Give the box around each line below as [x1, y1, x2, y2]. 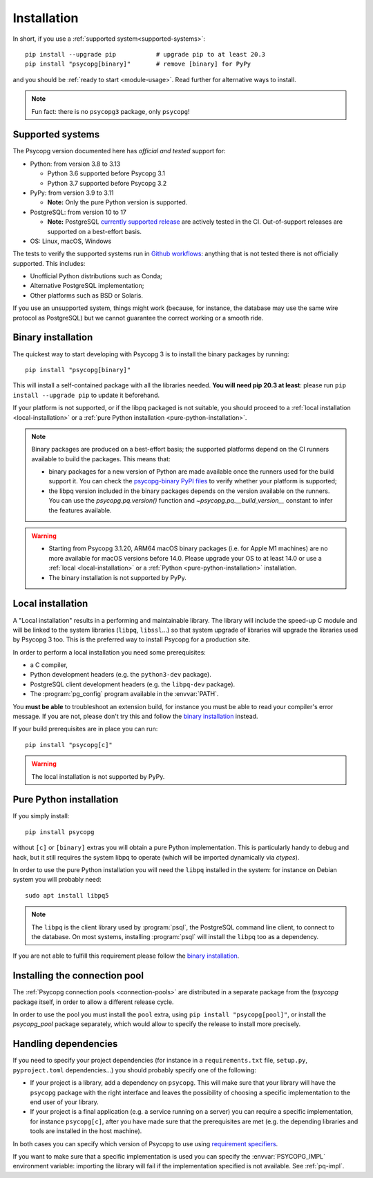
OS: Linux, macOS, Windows [30, 237, 112, 245]
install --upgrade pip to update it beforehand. [12, 391, 160, 399]
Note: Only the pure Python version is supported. [47, 198, 188, 206]
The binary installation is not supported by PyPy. [48, 573, 186, 581]
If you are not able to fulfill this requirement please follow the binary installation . [12, 952, 240, 960]
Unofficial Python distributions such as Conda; [30, 272, 162, 280]
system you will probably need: [12, 876, 102, 884]
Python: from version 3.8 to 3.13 [30, 160, 121, 168]
